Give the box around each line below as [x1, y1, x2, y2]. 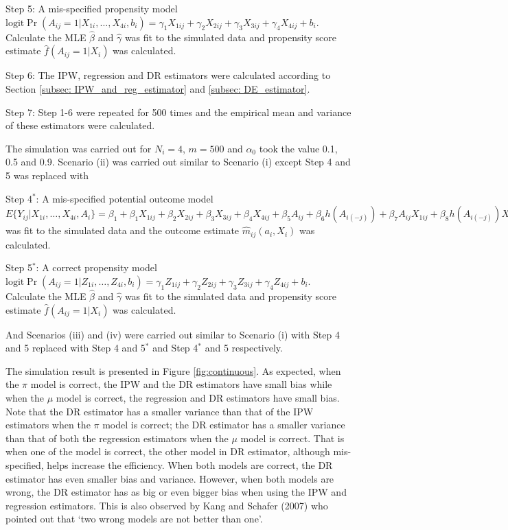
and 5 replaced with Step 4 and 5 [5, 341, 146, 355]
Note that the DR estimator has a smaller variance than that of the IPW [5, 404, 314, 418]
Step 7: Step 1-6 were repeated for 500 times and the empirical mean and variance [5, 104, 351, 119]
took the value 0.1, [259, 141, 338, 155]
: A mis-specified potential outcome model [36, 191, 213, 205]
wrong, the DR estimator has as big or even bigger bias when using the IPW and [5, 485, 347, 499]
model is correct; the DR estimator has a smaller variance [102, 417, 345, 432]
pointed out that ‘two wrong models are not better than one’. [5, 511, 263, 526]
